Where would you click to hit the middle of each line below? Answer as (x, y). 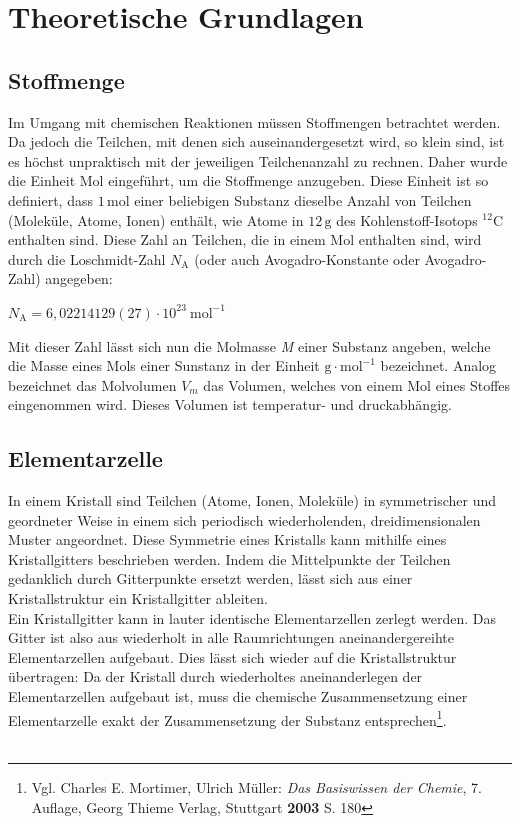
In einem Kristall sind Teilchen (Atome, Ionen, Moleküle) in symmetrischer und (252, 500)
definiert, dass (50, 199)
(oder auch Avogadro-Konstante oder (307, 258)
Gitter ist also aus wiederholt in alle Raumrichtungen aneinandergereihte (231, 637)
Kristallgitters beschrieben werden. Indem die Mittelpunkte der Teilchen (229, 558)
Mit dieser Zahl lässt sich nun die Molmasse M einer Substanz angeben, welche (249, 345)
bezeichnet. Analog (438, 365)
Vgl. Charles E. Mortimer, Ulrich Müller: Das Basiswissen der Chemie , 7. (256, 787)
